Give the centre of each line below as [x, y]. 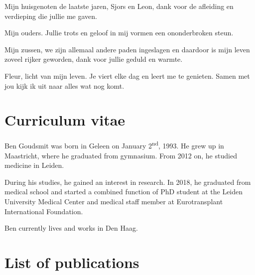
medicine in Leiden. [34, 165]
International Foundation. [44, 211]
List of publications [72, 262]
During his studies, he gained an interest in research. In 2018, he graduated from [128, 182]
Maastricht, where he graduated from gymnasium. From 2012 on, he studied [121, 155]
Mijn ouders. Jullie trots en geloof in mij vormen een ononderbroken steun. [119, 33]
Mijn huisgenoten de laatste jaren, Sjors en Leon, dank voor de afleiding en [119, 6]
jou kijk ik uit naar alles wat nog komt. [64, 85]
